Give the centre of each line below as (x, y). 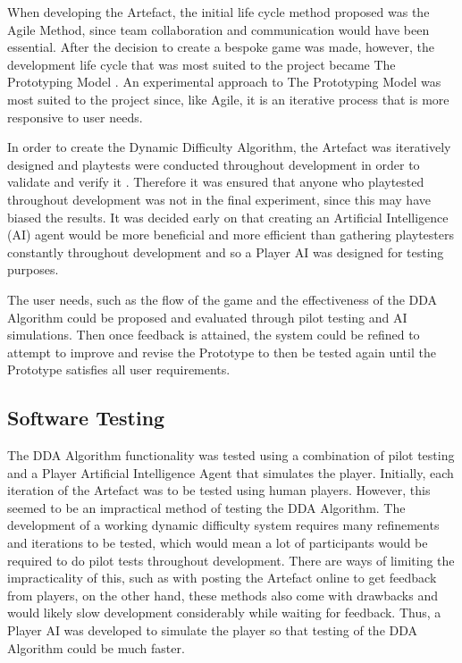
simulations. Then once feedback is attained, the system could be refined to (214, 335)
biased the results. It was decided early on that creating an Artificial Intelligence (228, 217)
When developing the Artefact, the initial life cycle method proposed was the (218, 12)
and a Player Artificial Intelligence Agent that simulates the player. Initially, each (231, 472)
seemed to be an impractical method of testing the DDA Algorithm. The (206, 507)
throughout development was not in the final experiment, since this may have (219, 199)
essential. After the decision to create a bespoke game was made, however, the (221, 47)
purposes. (33, 269)
